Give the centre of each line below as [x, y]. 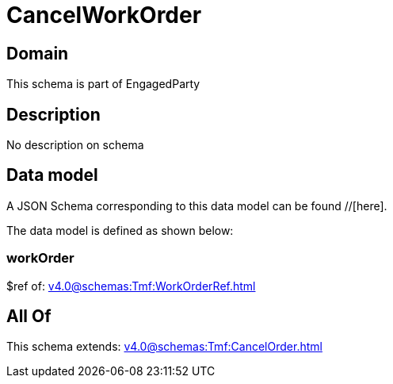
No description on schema [75, 145]
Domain [38, 53]
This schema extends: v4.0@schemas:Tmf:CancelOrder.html [164, 347]
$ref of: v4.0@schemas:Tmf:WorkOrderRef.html [131, 286]
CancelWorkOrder [104, 15]
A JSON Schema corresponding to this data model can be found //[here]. [197, 205]
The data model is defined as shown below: [120, 230]
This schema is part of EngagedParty [103, 84]
